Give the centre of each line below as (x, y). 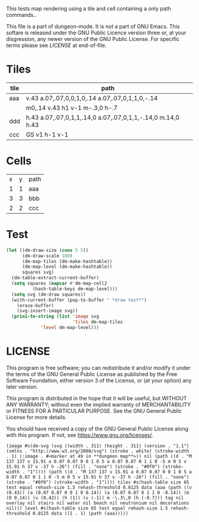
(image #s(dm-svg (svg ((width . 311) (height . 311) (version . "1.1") (98, 446)
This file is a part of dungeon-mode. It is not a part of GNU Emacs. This (93, 26)
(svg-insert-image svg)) (47, 311)
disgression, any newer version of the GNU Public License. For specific (93, 39)
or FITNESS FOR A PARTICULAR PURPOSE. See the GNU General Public (94, 411)
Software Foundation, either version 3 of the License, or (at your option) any (99, 380)
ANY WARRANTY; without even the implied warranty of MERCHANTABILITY (99, 404)
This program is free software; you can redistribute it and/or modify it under (99, 368)
